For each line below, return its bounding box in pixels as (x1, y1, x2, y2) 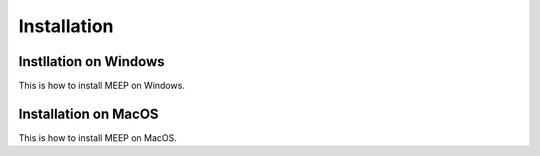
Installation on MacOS (18, 105, 159, 122)
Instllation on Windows (18, 53, 165, 70)
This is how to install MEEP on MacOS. (18, 131, 177, 144)
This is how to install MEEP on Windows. (18, 80, 185, 92)
